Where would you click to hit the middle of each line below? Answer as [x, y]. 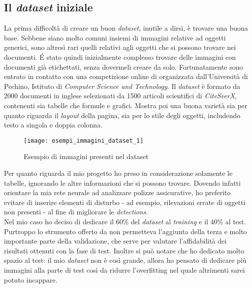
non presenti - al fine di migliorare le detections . [76, 212]
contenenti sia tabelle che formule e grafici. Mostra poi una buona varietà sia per [126, 105]
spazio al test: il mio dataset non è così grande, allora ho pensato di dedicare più [125, 260]
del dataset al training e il [169, 221]
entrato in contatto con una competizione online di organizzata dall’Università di [126, 76]
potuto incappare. [31, 279]
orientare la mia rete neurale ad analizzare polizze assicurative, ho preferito [117, 192]
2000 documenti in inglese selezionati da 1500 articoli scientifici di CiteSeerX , [121, 96]
